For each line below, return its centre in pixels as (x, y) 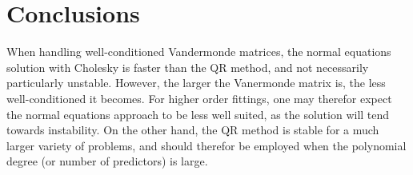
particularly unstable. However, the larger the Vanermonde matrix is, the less (196, 83)
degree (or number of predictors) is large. (107, 161)
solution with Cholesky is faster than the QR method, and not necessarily (188, 67)
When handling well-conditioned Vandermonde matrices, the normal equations (199, 52)
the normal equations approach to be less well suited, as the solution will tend (198, 114)
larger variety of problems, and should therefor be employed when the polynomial (206, 145)
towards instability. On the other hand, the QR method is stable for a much (193, 130)
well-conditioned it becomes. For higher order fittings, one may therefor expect (199, 98)
